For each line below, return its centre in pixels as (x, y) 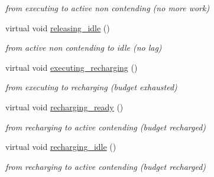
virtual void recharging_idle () (61, 147)
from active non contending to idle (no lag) (84, 47)
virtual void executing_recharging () (72, 67)
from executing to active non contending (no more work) (108, 8)
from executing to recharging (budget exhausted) (91, 87)
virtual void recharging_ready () (64, 106)
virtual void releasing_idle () (58, 27)
